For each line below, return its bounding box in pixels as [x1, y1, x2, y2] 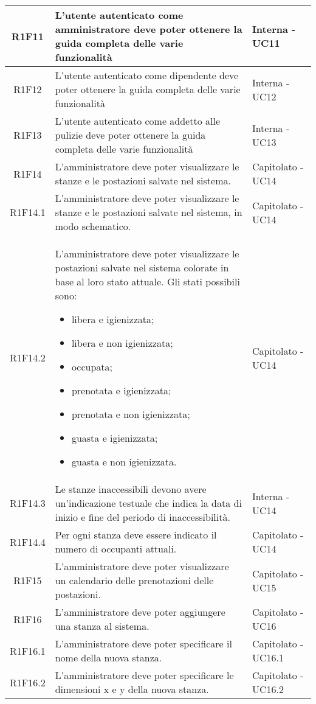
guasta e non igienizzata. [71, 455, 177, 469]
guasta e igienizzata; [71, 431, 158, 445]
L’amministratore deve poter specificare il [55, 636, 232, 650]
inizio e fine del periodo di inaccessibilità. [55, 510, 230, 524]
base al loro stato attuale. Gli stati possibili [55, 274, 240, 288]
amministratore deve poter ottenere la [55, 22, 242, 36]
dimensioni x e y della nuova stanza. [55, 682, 209, 696]
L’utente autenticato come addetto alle [55, 114, 221, 128]
